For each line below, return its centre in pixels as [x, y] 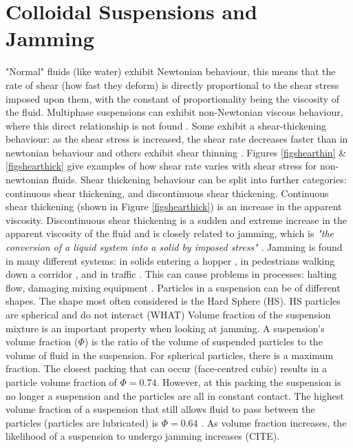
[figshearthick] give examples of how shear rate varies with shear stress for [161, 166]
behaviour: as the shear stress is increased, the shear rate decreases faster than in [177, 139]
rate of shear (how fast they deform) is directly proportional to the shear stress [172, 84]
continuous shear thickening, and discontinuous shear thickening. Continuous [167, 193]
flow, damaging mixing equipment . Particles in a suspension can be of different [173, 287]
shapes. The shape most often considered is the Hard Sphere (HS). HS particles [173, 301]
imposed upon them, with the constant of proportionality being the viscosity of [172, 98]
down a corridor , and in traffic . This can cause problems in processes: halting [171, 274]
